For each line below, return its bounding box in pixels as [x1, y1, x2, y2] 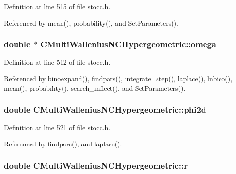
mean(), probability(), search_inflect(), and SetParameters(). [4, 83, 186, 93]
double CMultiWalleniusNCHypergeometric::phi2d [4, 103, 206, 116]
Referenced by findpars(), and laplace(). [4, 139, 122, 148]
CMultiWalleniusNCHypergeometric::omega [40, 38, 217, 50]
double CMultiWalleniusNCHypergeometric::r [4, 159, 188, 171]
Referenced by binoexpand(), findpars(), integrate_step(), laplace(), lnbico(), [4, 73, 233, 83]
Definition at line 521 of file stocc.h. [4, 122, 110, 132]
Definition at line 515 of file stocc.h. [4, 1, 110, 11]
